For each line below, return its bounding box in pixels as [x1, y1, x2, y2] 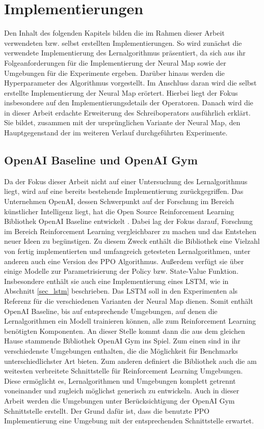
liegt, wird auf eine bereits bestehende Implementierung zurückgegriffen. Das [4, 186, 244, 196]
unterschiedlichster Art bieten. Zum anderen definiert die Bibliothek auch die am [4, 355, 257, 366]
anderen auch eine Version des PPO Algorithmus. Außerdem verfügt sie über [4, 255, 244, 266]
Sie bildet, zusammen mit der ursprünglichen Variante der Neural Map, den [4, 117, 241, 128]
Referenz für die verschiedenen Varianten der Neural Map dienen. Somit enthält [4, 295, 253, 306]
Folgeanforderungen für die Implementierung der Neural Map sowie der [4, 57, 226, 68]
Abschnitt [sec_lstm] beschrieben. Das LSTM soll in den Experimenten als [4, 285, 238, 296]
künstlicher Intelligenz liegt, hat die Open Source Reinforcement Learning [4, 206, 234, 216]
